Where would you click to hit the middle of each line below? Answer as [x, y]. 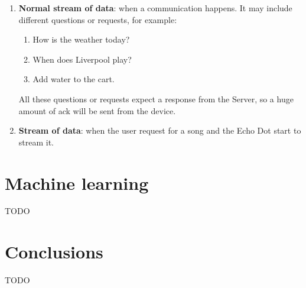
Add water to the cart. [74, 79]
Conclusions [54, 252]
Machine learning [77, 182]
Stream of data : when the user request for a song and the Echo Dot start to [160, 130]
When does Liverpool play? [82, 59]
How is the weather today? [81, 39]
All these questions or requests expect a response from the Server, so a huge [156, 98]
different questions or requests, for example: [98, 19]
